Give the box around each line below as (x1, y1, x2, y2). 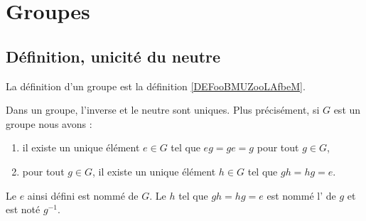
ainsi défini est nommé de (27, 188, 139, 203)
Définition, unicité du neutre (6, 45, 221, 67)
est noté (6, 202, 41, 217)
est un (333, 102, 361, 117)
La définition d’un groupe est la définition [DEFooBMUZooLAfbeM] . (6, 78, 306, 93)
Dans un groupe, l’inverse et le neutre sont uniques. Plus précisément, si (6, 102, 320, 117)
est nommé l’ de (267, 188, 336, 203)
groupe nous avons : (6, 116, 92, 131)
